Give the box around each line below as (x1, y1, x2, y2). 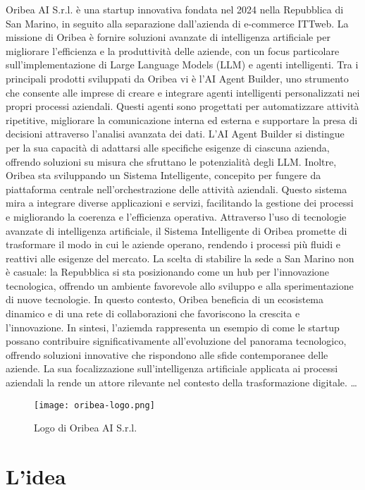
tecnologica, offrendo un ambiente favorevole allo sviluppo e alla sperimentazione (6, 278, 354, 293)
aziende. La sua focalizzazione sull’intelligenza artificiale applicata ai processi (6, 361, 338, 376)
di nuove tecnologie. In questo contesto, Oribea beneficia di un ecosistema (6, 292, 324, 307)
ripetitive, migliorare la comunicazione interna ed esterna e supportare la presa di (6, 112, 358, 127)
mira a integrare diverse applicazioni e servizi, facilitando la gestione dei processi (6, 195, 354, 210)
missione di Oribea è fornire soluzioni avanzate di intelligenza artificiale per (6, 30, 330, 44)
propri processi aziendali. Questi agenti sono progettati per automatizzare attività (6, 99, 359, 114)
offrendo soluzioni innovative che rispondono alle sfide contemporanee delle (6, 347, 328, 362)
